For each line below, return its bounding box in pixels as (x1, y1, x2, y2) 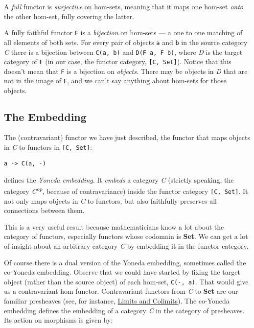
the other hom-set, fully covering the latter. (4, 11, 134, 21)
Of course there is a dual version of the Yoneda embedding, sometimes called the (4, 257, 246, 267)
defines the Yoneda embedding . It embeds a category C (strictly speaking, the (4, 174, 234, 185)
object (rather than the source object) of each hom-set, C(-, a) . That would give (4, 276, 249, 286)
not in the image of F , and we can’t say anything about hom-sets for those (4, 75, 227, 86)
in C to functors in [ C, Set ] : (4, 141, 92, 152)
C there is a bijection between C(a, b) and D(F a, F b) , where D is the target (4, 47, 243, 57)
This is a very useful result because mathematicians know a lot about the (4, 221, 224, 232)
